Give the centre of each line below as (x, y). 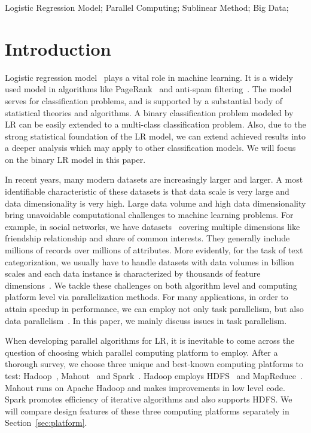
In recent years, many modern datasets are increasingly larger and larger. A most (154, 179)
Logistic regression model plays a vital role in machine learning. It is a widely (149, 77)
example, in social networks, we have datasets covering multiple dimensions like (153, 226)
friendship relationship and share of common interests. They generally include (147, 238)
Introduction (58, 48)
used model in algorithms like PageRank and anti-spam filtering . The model (148, 89)
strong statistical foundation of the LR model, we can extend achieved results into (155, 136)
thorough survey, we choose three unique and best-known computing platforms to (154, 364)
